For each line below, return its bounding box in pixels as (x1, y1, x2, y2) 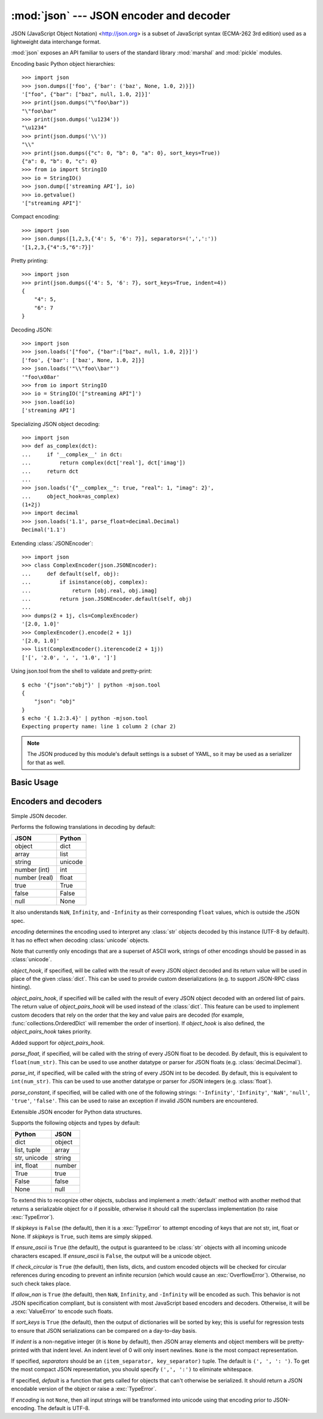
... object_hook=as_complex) (22, 493, 120, 500)
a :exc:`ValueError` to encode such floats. (11, 1308, 114, 1315)
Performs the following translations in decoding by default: (11, 823, 156, 830)
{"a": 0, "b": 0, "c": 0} (22, 158, 98, 165)
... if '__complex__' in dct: (22, 451, 123, 458)
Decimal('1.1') (22, 527, 66, 533)
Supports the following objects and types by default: (11, 1119, 141, 1126)
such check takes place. (11, 1280, 71, 1287)
